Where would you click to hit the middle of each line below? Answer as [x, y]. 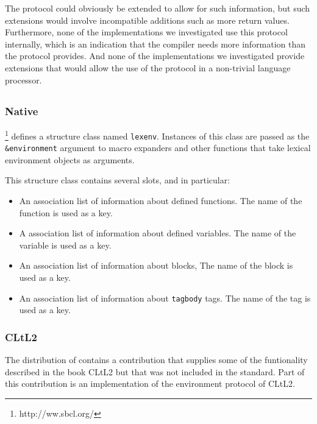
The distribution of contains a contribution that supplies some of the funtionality [156, 360]
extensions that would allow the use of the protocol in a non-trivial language [148, 67]
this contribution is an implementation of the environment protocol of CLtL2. [150, 383]
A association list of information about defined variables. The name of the [158, 233]
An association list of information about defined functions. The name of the [161, 200]
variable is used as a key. [65, 245]
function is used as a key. [66, 212]
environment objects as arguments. [70, 159]
